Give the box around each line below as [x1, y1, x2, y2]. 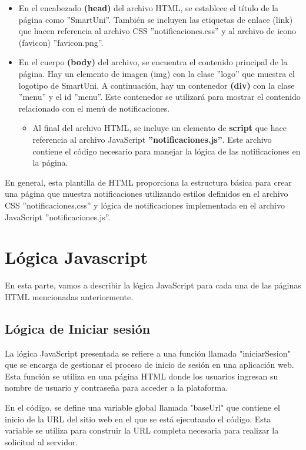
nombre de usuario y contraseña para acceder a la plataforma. [5, 381, 228, 394]
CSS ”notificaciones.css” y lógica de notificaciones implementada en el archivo [5, 199, 285, 211]
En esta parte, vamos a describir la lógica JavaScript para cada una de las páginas [5, 279, 301, 291]
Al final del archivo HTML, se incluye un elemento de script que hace [32, 122, 287, 134]
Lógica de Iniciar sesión [5, 319, 151, 337]
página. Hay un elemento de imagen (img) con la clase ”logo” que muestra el [18, 67, 295, 79]
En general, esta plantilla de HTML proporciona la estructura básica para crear [5, 176, 292, 188]
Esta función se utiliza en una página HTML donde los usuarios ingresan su [5, 370, 278, 382]
